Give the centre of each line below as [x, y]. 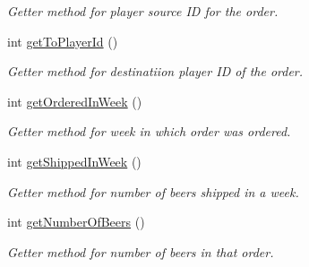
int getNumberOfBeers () [76, 222]
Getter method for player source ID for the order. [143, 11]
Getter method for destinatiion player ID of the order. [155, 71]
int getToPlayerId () [63, 41]
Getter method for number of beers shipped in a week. [153, 191]
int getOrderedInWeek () [75, 101]
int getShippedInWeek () [74, 161]
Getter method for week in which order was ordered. [149, 131]
